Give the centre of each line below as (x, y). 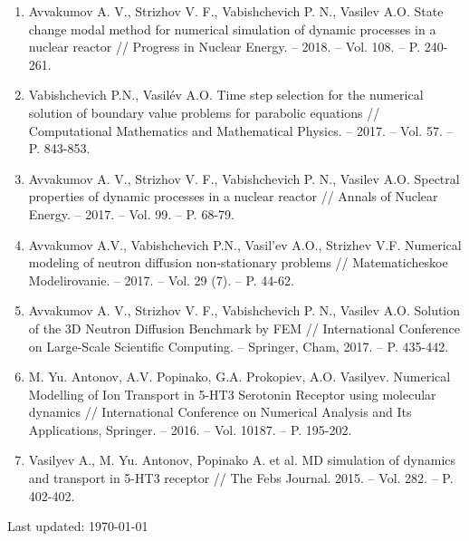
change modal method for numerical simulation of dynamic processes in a (232, 29)
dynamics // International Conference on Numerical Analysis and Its (220, 412)
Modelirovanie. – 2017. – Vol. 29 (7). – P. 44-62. (161, 280)
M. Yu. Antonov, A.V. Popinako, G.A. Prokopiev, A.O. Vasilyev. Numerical (239, 377)
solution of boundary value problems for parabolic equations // (204, 112)
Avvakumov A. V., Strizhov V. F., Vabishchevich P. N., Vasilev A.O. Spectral (244, 178)
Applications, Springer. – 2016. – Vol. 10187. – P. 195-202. (190, 429)
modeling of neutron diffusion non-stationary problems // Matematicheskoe (238, 262)
